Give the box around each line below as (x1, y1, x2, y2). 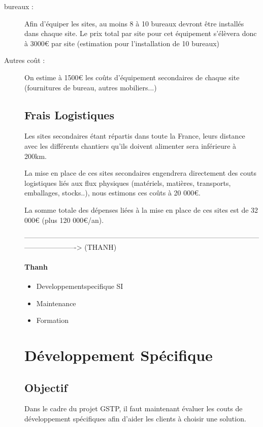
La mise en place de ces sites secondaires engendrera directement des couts (24, 168, 257, 178)
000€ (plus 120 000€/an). (24, 214, 104, 225)
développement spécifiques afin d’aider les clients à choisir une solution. (24, 413, 246, 424)
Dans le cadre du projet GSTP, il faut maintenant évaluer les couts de (24, 403, 243, 414)
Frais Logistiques (24, 107, 114, 122)
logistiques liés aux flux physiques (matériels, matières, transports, (24, 177, 231, 188)
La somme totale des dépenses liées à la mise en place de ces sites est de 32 (24, 204, 258, 215)
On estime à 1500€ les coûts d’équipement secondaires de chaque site (24, 72, 240, 82)
